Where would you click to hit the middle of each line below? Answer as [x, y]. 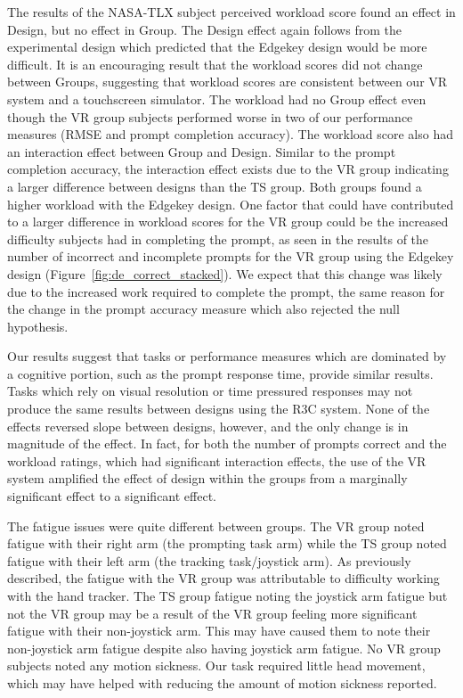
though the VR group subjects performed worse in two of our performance [210, 116]
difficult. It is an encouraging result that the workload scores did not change [215, 64]
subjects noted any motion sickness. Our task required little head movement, [216, 665]
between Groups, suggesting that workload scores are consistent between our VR [227, 82]
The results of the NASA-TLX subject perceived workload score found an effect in [231, 12]
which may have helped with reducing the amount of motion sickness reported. [222, 682]
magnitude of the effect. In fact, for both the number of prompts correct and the [227, 443]
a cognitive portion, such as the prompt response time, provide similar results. [220, 373]
